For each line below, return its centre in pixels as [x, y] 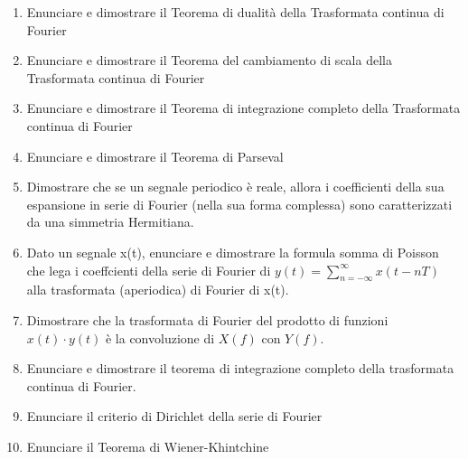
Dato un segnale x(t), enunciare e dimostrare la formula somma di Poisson [233, 252]
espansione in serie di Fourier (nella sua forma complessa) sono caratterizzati [239, 204]
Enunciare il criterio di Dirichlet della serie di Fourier [174, 416]
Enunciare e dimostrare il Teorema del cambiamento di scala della [209, 60]
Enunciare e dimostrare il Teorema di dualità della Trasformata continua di [235, 12]
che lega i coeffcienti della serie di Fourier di [149, 270]
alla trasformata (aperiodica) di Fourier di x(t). [158, 290]
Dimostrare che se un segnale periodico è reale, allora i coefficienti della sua [235, 187]
